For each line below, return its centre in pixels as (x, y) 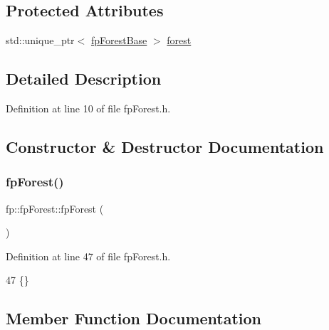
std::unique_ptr (40, 40)
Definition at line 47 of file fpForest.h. (88, 256)
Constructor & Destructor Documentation (165, 146)
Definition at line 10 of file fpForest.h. (88, 108)
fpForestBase (119, 40)
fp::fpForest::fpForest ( (55, 208)
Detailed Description (84, 79)
